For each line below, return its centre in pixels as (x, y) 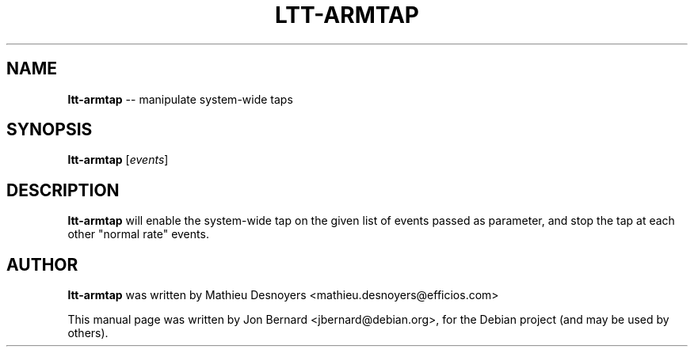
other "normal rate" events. (138, 234)
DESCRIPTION (63, 190)
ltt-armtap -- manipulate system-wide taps (180, 99)
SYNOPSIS (50, 130)
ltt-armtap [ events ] (118, 160)
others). (88, 333)
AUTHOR (42, 264)
